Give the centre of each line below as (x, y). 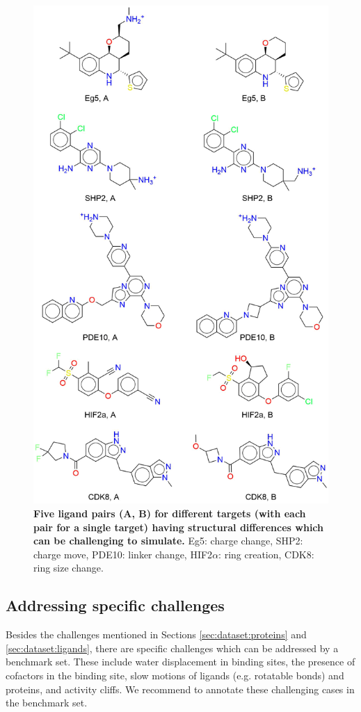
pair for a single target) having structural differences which (179, 527)
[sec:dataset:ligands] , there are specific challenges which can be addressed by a (172, 648)
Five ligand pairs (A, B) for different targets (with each (170, 513)
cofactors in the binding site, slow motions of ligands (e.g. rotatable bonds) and (175, 675)
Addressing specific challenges (115, 605)
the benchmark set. (47, 703)
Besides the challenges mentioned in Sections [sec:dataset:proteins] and (156, 634)
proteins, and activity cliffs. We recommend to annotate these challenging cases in (180, 689)
